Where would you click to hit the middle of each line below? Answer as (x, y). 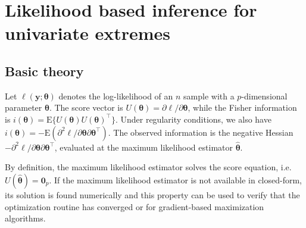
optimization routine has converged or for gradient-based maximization (135, 206)
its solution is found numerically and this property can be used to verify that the (152, 194)
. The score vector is (86, 107)
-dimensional (264, 96)
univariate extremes (88, 33)
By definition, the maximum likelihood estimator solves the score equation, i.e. (148, 167)
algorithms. (25, 218)
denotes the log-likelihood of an (116, 96)
